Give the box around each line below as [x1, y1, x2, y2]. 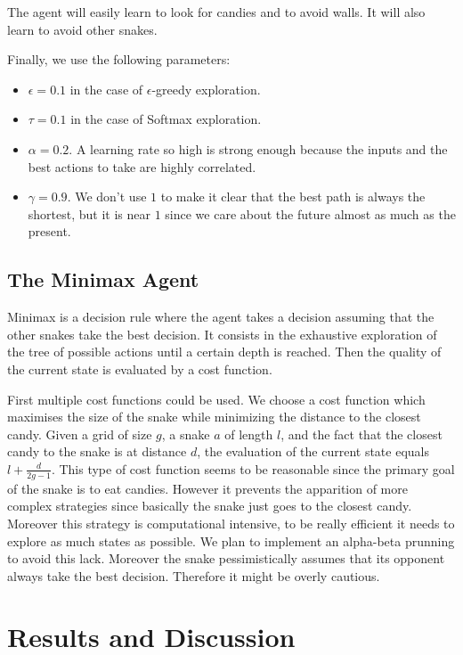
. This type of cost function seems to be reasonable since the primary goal [51, 459, 455, 478]
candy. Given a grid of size [7, 424, 152, 443]
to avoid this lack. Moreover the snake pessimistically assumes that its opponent [7, 549, 445, 568]
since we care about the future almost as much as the [165, 204, 456, 223]
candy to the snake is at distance [7, 442, 187, 461]
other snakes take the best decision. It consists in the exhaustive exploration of [7, 324, 437, 343]
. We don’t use [67, 187, 147, 206]
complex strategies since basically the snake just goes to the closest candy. [7, 496, 412, 515]
